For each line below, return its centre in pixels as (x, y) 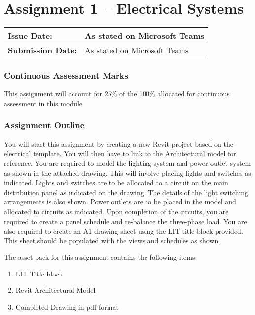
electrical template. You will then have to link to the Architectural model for (120, 153)
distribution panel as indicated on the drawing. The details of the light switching (126, 192)
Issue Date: (30, 36)
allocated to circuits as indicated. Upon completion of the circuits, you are (116, 211)
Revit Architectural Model (55, 290)
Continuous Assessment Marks (66, 75)
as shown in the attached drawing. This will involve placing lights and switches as (127, 173)
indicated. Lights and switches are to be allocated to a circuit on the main (116, 182)
